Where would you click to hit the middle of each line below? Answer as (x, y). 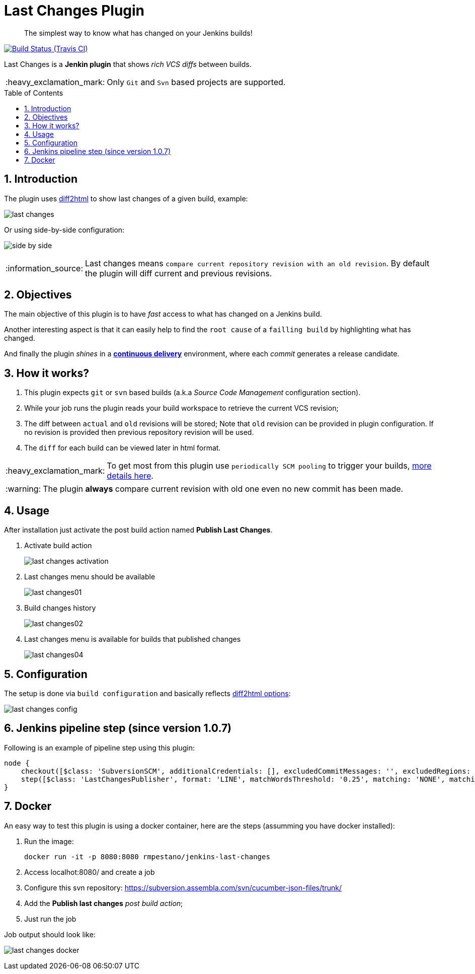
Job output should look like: (50, 934)
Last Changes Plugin (74, 11)
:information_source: (45, 268)
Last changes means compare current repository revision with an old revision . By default (257, 263)
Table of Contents (34, 93)
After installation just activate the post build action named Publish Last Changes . (138, 530)
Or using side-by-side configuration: (64, 230)
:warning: (23, 489)
